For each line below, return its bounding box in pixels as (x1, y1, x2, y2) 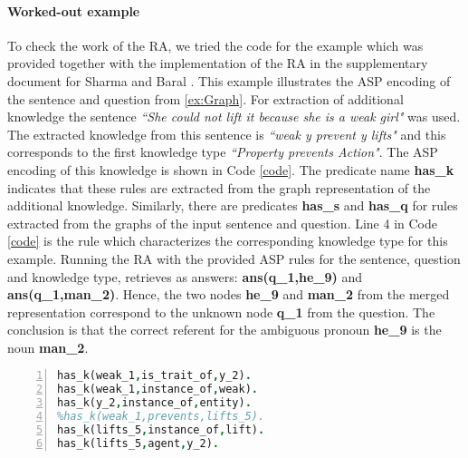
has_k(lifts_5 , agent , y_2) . (57, 436, 220, 450)
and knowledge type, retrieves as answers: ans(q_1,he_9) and (7, 267, 363, 286)
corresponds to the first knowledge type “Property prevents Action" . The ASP (7, 142, 438, 161)
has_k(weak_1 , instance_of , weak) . (57, 383, 258, 396)
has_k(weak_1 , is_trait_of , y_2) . (57, 369, 252, 383)
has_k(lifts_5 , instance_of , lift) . (57, 423, 265, 436)
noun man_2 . (7, 337, 89, 356)
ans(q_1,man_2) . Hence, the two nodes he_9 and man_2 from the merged (7, 285, 450, 304)
